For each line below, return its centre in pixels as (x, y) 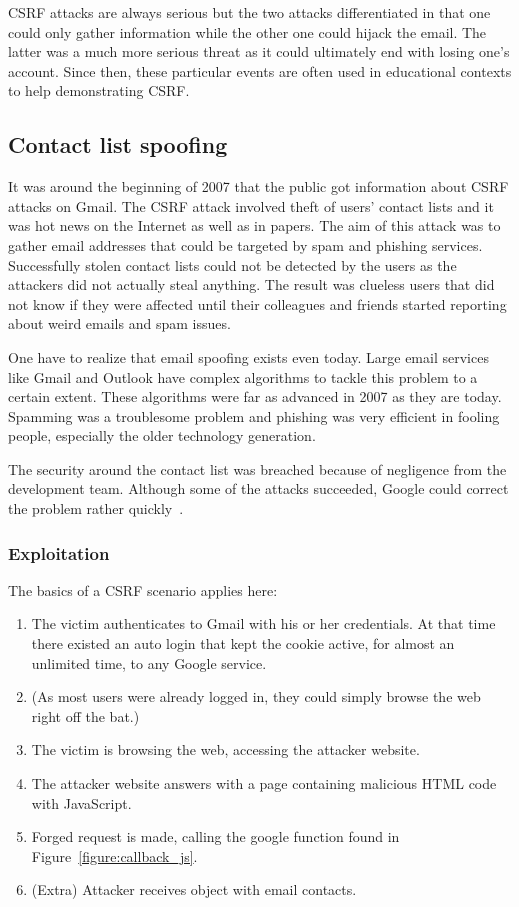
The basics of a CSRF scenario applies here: (143, 589)
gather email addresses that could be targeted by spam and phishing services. (245, 244)
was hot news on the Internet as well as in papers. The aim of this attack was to (254, 225)
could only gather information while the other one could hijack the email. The (247, 31)
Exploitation (59, 552)
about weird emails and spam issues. (119, 323)
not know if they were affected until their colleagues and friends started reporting (257, 303)
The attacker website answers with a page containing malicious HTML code (264, 783)
